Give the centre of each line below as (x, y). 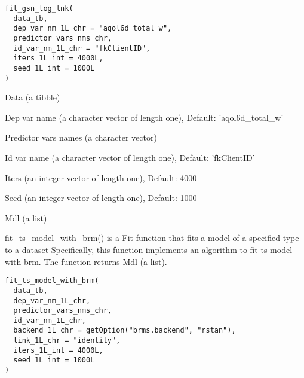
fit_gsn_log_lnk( (39, 8)
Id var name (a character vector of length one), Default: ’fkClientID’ (130, 158)
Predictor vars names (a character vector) (81, 137)
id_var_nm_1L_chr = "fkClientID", (82, 48)
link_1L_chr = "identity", (67, 341)
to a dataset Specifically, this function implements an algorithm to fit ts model (149, 249)
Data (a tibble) (33, 97)
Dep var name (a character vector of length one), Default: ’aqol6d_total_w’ (144, 117)
